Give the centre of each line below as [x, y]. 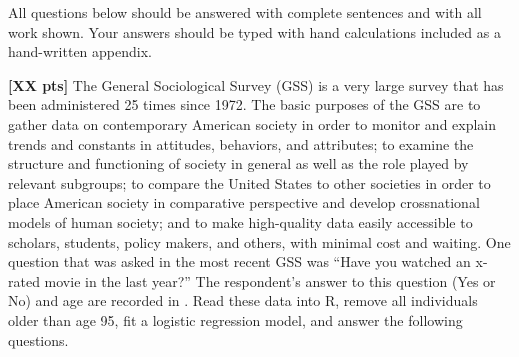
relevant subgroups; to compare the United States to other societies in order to [249, 182]
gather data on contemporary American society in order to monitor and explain [252, 123]
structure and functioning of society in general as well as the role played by [238, 163]
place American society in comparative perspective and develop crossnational [244, 202]
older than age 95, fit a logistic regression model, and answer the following [235, 319]
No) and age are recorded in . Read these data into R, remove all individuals [243, 300]
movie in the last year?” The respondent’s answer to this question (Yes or [270, 280]
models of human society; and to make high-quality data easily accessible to [240, 221]
